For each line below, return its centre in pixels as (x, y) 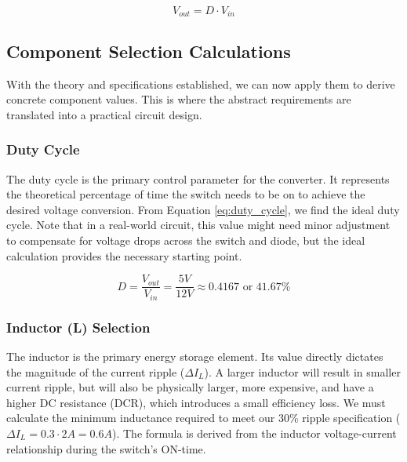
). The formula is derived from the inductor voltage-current (254, 433)
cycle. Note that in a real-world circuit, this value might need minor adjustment (198, 225)
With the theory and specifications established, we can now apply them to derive (201, 84)
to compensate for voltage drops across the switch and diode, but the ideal (186, 240)
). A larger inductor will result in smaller (302, 371)
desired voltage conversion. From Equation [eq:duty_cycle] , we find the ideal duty (203, 209)
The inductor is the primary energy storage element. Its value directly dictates (195, 356)
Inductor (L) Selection (78, 327)
